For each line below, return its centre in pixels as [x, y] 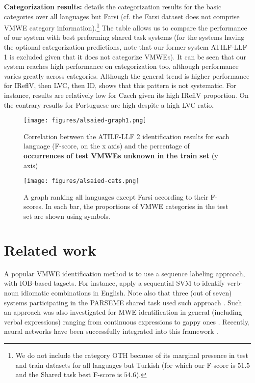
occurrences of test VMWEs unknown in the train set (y [121, 156]
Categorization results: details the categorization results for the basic [113, 6]
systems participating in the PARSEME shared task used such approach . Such [123, 302]
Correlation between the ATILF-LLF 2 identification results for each [127, 136]
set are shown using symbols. [67, 216]
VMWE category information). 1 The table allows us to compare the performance [126, 27]
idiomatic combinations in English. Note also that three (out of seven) [127, 292]
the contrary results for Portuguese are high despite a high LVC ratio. [109, 104]
